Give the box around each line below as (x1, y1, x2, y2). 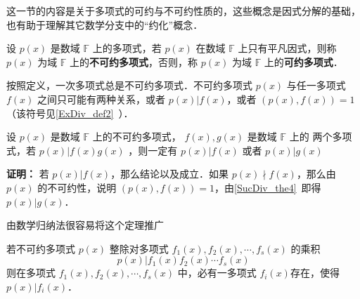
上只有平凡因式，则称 (238, 41, 337, 55)
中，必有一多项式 (177, 265, 257, 280)
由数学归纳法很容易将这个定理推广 (6, 218, 164, 232)
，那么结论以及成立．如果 (110, 166, 229, 181)
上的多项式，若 (92, 41, 162, 55)
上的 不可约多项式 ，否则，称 (70, 54, 198, 69)
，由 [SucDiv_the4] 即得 (214, 180, 321, 194)
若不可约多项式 (6, 241, 75, 255)
